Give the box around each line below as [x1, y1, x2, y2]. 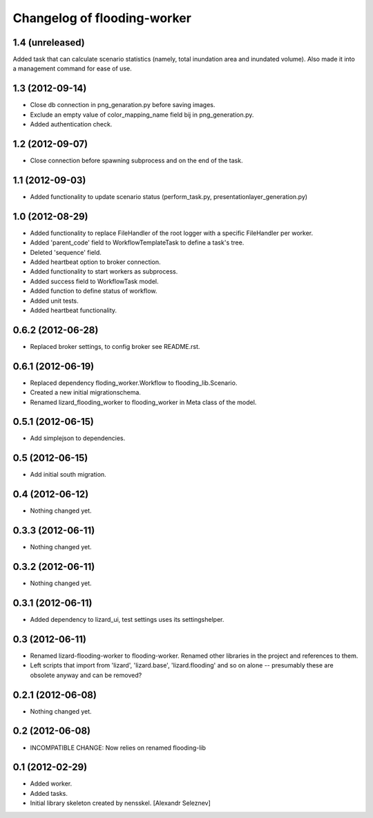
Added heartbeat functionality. [30, 306, 117, 314]
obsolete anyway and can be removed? [30, 671, 142, 679]
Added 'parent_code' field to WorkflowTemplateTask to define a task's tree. [30, 238, 245, 247]
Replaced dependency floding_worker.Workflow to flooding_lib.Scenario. [30, 379, 238, 387]
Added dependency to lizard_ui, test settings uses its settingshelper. [30, 616, 224, 624]
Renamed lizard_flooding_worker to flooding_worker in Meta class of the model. [30, 398, 257, 406]
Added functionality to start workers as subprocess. [30, 267, 178, 276]
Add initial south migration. [30, 470, 106, 479]
